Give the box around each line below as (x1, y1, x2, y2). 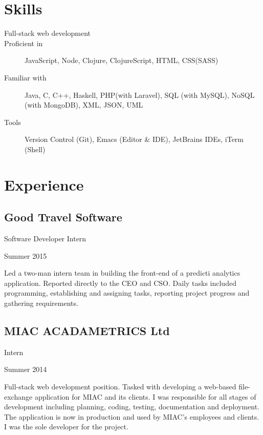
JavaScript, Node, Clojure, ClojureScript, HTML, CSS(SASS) (25, 55, 218, 66)
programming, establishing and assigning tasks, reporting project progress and (4, 287, 250, 298)
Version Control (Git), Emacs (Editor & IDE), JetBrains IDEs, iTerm (25, 134, 244, 144)
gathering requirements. (4, 298, 78, 308)
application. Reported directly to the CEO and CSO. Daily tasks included (4, 277, 236, 288)
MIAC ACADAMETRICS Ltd (4, 323, 170, 338)
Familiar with (4, 72, 47, 82)
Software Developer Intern (4, 233, 86, 244)
